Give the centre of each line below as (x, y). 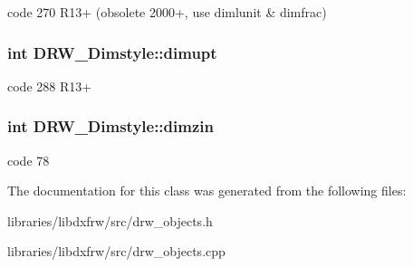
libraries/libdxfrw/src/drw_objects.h (110, 220)
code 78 (29, 160)
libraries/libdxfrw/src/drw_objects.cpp (116, 251)
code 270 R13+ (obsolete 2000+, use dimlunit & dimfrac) (167, 12)
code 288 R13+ (50, 86)
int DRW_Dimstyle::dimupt (112, 52)
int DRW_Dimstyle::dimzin (110, 126)
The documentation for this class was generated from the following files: (207, 191)
